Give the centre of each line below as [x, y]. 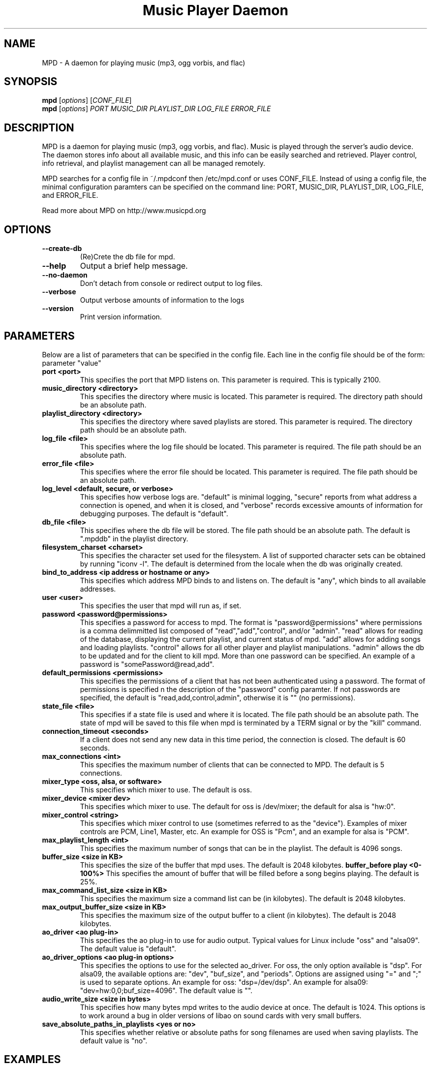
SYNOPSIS [31, 82]
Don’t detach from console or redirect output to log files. [171, 283]
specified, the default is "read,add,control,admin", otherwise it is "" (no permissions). [218, 697]
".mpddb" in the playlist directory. [134, 538]
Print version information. [121, 317]
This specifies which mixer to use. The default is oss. [166, 789]
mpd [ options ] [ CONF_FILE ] [87, 100]
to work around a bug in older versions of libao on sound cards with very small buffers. [221, 1015]
